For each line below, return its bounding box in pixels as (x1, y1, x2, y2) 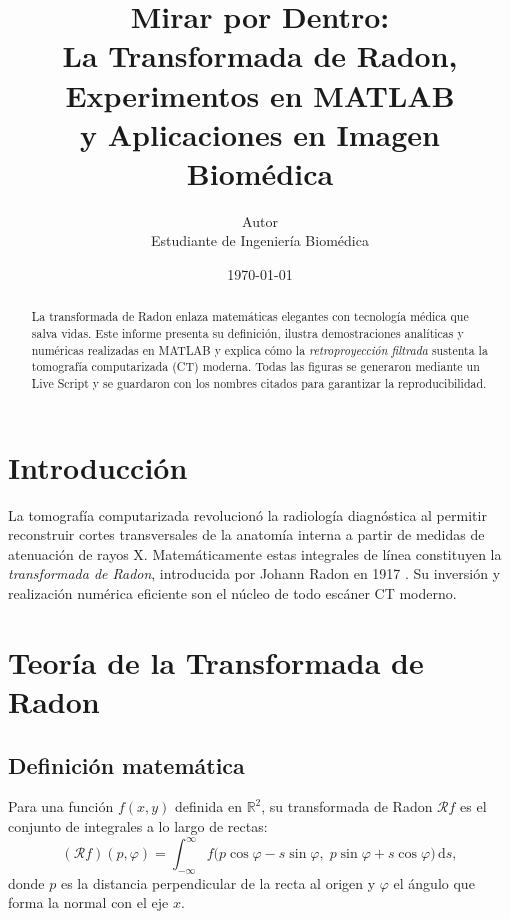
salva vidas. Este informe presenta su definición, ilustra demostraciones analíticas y (31, 325, 464, 342)
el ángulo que (393, 872, 475, 893)
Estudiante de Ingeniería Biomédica (151, 230, 369, 251)
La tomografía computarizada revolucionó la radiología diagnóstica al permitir (8, 504, 487, 525)
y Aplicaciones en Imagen (80, 113, 440, 154)
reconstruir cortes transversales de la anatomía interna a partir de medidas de (8, 524, 485, 545)
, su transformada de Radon (261, 796, 433, 817)
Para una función (8, 796, 114, 817)
